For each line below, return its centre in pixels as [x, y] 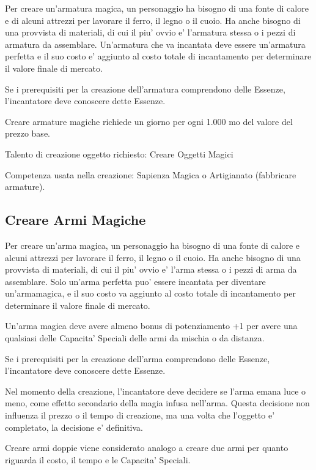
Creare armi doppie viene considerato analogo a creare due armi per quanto [147, 448]
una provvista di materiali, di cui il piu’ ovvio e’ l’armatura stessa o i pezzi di [150, 32]
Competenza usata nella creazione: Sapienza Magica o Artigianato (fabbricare [151, 174]
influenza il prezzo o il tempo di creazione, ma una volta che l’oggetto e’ [140, 415]
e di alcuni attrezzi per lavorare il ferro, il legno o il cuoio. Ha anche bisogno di [153, 20]
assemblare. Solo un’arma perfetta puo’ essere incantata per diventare [135, 281]
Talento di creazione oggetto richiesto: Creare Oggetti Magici [119, 154]
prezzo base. [28, 133]
